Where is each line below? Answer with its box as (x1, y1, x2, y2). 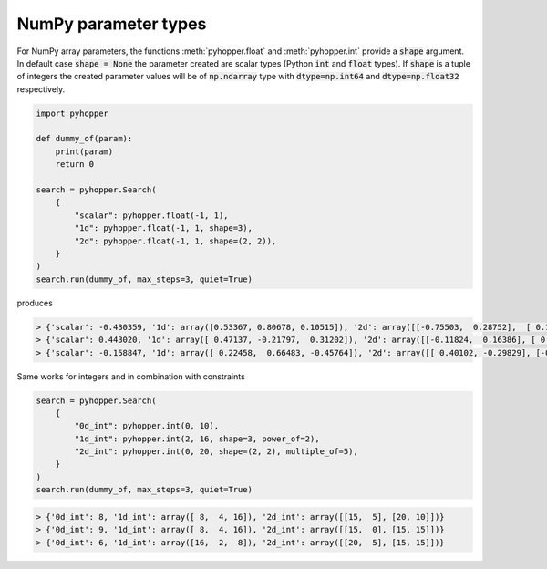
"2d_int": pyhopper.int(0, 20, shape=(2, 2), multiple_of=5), (74, 447, 359, 457)
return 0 (55, 160, 95, 170)
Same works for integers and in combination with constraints (16, 370, 245, 382)
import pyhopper (36, 108, 109, 119)
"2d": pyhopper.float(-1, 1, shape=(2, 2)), (74, 235, 277, 246)
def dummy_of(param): (36, 133, 133, 144)
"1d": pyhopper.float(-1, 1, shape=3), (74, 223, 253, 233)
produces (16, 297, 54, 308)
